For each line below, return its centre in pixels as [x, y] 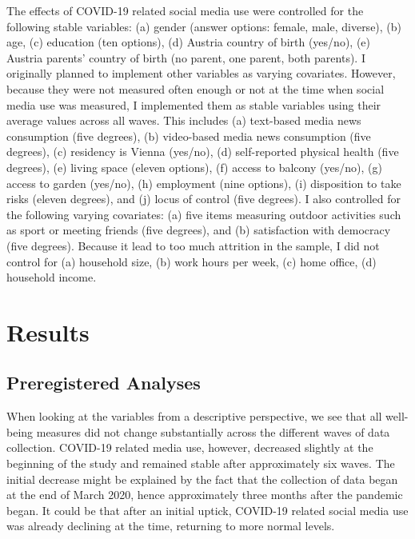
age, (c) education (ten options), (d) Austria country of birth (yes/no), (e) [188, 42]
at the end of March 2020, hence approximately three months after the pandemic [205, 495]
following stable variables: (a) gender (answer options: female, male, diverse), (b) [204, 26]
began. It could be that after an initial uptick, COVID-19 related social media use [207, 510]
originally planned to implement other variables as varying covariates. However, [201, 73]
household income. [52, 277]
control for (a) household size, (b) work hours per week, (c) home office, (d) [192, 261]
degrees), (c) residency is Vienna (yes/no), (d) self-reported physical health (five [203, 152]
